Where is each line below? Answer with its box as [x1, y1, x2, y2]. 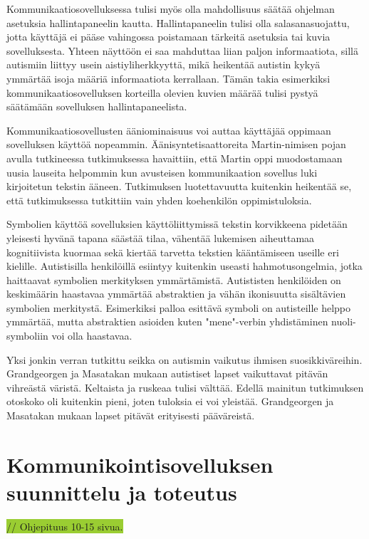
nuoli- [331, 314, 356, 329]
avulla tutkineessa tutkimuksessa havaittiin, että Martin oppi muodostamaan [6, 150, 343, 165]
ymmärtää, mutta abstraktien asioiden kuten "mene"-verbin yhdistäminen [6, 314, 328, 329]
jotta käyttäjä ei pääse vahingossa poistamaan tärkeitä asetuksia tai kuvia [6, 29, 331, 44]
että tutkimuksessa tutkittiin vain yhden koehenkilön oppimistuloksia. [6, 192, 312, 207]
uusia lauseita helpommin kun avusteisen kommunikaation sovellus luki [6, 164, 318, 179]
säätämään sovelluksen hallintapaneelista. [6, 99, 187, 114]
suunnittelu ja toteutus [6, 478, 237, 506]
